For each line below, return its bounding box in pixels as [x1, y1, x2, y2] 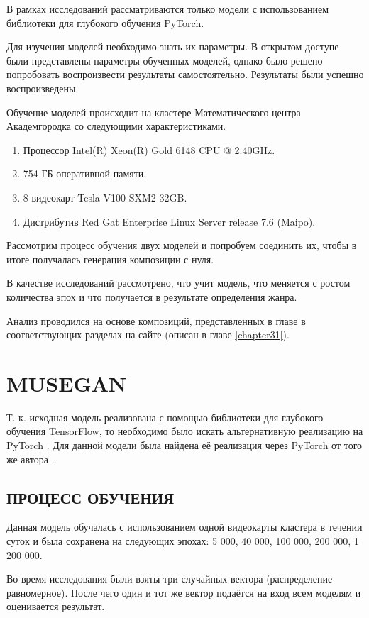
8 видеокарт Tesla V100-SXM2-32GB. [23, 189, 187, 204]
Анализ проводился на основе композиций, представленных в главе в [6, 313, 306, 328]
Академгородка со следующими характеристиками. [6, 118, 226, 133]
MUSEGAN [6, 368, 127, 397]
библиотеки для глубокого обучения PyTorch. [6, 15, 204, 30]
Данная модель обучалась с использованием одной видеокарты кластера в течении [6, 519, 363, 534]
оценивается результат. [6, 599, 105, 614]
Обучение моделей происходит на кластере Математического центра [6, 104, 301, 119]
